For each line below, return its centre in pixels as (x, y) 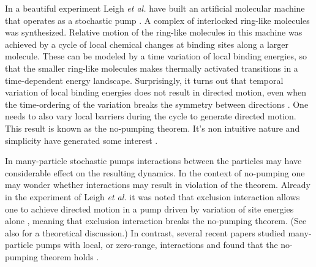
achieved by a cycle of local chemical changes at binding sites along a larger (147, 44)
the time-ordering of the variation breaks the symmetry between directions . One (157, 104)
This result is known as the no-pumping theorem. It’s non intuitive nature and (152, 128)
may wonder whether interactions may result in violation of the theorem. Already (158, 185)
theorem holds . (70, 256)
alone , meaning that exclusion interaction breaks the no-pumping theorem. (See (156, 221)
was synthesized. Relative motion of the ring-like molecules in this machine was (154, 32)
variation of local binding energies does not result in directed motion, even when (156, 92)
